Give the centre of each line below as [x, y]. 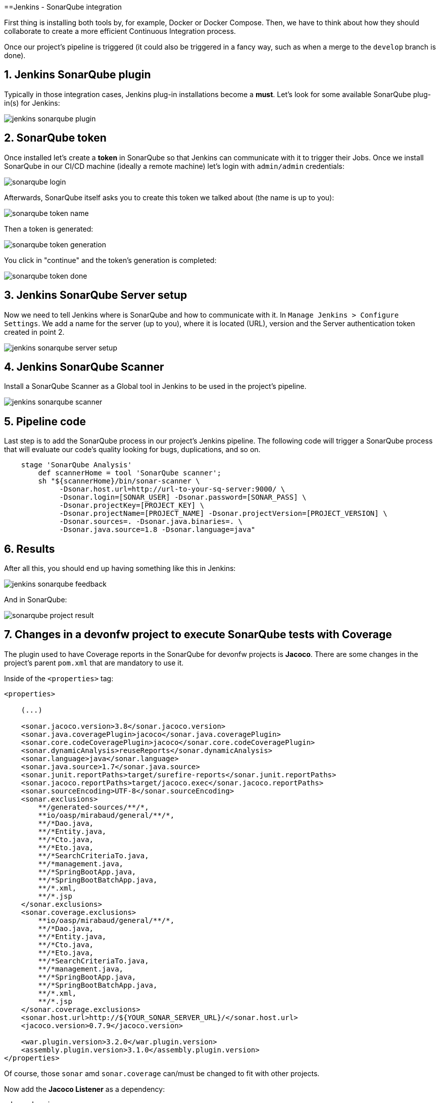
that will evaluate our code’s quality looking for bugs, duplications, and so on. [132, 450]
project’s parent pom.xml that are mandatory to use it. [94, 663]
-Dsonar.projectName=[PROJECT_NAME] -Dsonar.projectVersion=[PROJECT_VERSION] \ [223, 514]
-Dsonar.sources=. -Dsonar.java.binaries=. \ [151, 522]
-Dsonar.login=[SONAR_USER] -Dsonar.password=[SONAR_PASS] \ [183, 497]
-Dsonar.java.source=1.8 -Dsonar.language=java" [157, 530]
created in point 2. [34, 332]
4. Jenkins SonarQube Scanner [84, 367]
